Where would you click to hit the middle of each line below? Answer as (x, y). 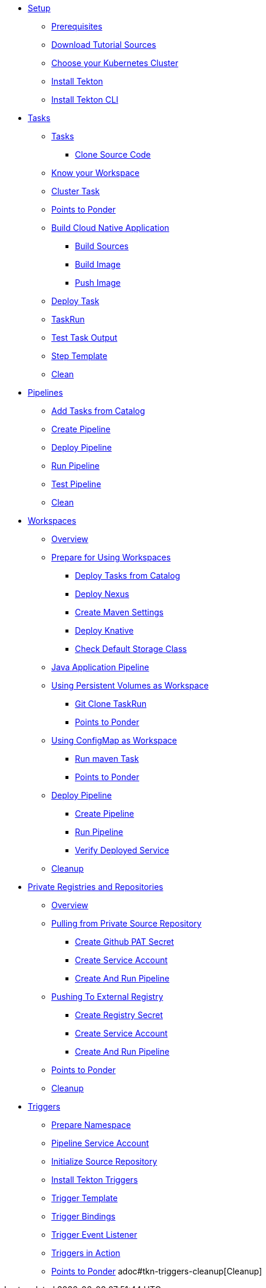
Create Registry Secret (119, 1015)
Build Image (98, 264)
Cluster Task (76, 191)
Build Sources (102, 246)
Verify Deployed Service (122, 850)
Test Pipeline (76, 484)
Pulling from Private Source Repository (127, 923)
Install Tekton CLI (85, 100)
